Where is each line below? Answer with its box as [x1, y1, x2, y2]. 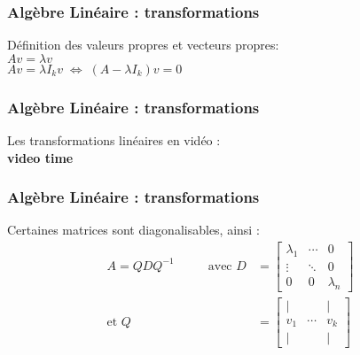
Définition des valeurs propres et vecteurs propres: [7, 35, 279, 54]
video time [7, 148, 74, 166]
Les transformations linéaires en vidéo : [7, 131, 221, 150]
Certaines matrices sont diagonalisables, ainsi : [7, 220, 260, 239]
